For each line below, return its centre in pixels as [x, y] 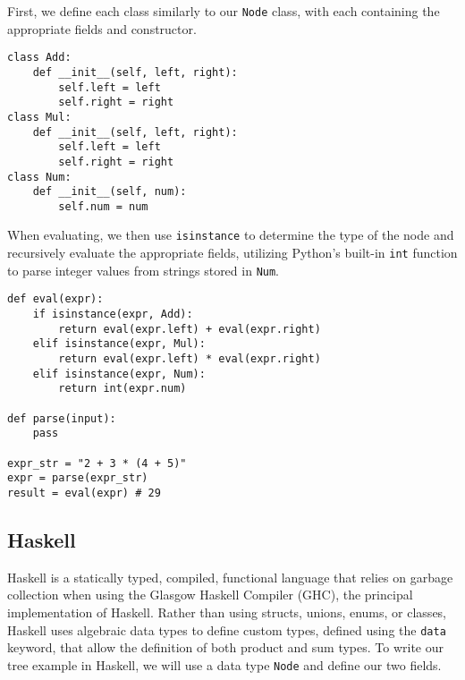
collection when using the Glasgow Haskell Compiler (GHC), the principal [210, 595]
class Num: [39, 177]
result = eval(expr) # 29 [84, 493]
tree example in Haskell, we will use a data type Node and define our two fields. [224, 664]
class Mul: [39, 117]
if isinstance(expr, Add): [113, 314]
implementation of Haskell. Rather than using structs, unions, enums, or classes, [227, 612]
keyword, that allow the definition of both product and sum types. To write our [226, 647]
